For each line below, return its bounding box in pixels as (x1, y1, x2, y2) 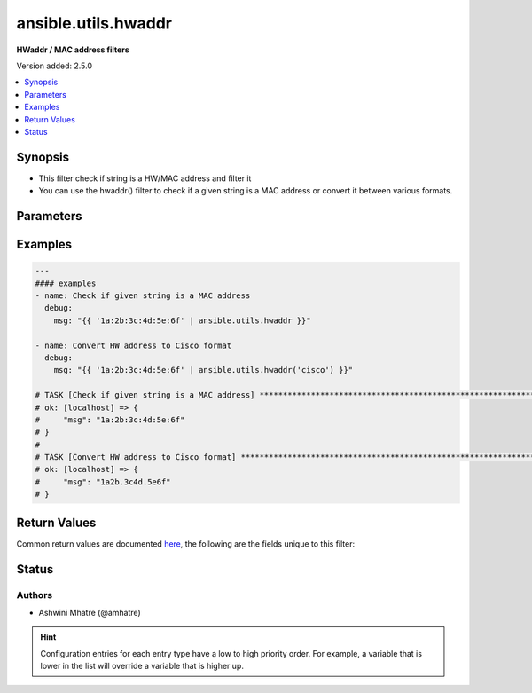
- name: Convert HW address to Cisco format (35, 340, 232, 350)
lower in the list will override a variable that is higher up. (40, 661, 244, 672)
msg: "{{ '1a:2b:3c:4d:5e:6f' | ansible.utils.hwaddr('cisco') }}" (53, 365, 354, 375)
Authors (16, 588, 53, 601)
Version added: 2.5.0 (16, 60, 93, 71)
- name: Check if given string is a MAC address (35, 290, 251, 301)
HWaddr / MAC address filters (16, 44, 130, 55)
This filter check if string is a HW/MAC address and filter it (38, 173, 252, 184)
